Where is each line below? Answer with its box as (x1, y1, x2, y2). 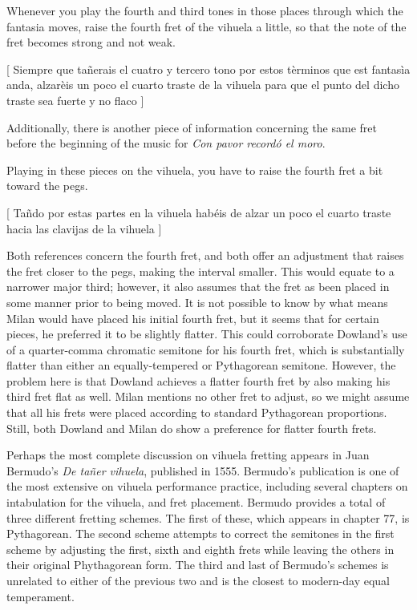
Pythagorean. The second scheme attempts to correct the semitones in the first (6, 525, 395, 542)
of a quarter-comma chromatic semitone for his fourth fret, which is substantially (6, 341, 405, 358)
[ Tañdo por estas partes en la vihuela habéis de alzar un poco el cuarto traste (6, 204, 391, 220)
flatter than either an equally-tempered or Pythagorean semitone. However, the (6, 357, 396, 374)
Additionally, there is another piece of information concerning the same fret (6, 119, 377, 135)
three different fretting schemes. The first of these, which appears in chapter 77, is (6, 509, 410, 526)
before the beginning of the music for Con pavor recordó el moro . (6, 135, 326, 151)
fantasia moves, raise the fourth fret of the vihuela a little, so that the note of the (6, 18, 407, 34)
